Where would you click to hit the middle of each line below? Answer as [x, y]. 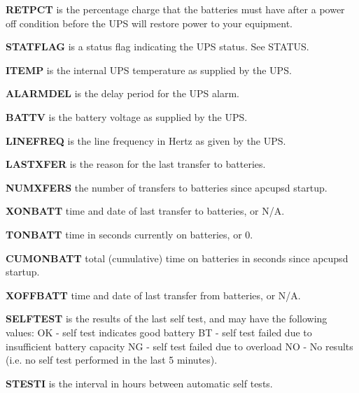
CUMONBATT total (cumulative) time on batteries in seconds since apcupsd [177, 258]
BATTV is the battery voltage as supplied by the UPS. [127, 116]
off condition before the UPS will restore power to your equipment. [149, 23]
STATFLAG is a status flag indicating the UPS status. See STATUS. [157, 47]
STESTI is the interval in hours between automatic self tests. [139, 383]
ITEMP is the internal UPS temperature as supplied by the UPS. [149, 70]
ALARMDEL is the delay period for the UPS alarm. [122, 93]
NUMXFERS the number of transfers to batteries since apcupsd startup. [167, 187]
